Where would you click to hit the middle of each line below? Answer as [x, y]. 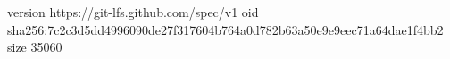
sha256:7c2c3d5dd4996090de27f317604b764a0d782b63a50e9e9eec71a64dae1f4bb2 [225, 29]
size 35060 [35, 47]
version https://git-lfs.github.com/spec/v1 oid [133, 12]
